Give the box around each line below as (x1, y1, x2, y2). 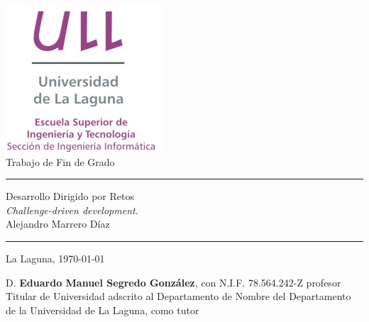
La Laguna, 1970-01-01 (6, 250, 105, 265)
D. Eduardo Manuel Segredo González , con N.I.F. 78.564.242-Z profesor (6, 274, 341, 289)
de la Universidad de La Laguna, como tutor (6, 302, 199, 317)
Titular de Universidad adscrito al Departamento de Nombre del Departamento (6, 289, 351, 304)
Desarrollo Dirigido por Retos (6, 189, 134, 204)
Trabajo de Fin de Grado (6, 154, 115, 169)
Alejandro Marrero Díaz (6, 216, 110, 231)
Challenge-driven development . (6, 202, 138, 217)
